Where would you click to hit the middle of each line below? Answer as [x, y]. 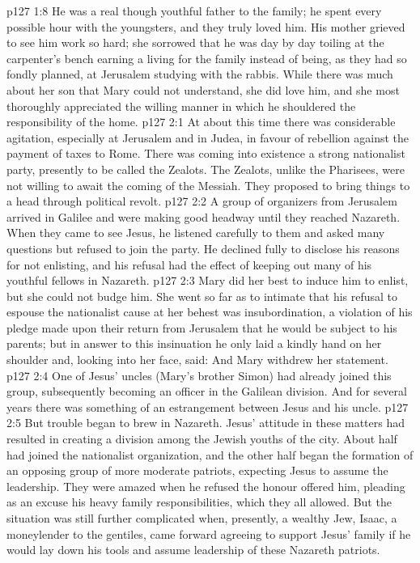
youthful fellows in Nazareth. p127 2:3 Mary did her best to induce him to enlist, [208, 280]
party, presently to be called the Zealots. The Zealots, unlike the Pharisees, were [206, 169]
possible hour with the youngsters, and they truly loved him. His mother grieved [206, 26]
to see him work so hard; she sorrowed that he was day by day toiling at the [195, 42]
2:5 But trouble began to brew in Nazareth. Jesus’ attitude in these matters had [206, 423]
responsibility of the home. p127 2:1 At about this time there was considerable [201, 122]
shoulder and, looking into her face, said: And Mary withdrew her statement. [197, 360]
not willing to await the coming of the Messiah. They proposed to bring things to [208, 185]
